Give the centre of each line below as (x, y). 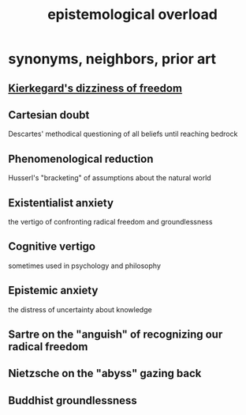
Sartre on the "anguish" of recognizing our (116, 335)
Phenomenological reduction (81, 158)
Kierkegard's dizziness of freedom (95, 88)
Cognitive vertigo (52, 247)
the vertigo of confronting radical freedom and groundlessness (110, 222)
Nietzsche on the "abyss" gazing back (105, 373)
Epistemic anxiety (53, 290)
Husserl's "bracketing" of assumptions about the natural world (110, 178)
